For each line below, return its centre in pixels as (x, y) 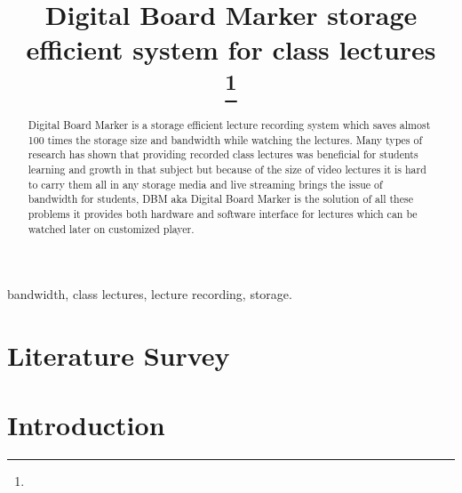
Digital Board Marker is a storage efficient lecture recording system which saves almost (229, 125)
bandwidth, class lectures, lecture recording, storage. (150, 294)
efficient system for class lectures (231, 49)
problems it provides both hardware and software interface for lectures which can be (223, 213)
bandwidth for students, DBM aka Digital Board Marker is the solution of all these (220, 199)
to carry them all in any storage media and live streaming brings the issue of (205, 184)
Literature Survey (119, 356)
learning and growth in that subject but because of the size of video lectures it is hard (227, 169)
